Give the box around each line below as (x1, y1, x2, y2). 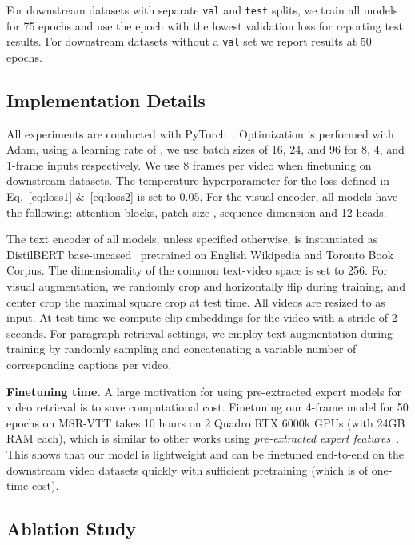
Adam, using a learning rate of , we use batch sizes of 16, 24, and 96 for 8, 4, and (6, 141, 405, 158)
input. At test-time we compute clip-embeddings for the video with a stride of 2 (6, 309, 397, 326)
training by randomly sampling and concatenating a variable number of (6, 340, 357, 357)
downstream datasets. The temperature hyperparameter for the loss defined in (6, 172, 389, 189)
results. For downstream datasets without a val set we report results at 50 (6, 33, 372, 50)
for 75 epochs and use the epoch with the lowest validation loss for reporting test (6, 17, 404, 34)
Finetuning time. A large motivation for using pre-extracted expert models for (6, 383, 401, 399)
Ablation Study (6, 516, 137, 541)
